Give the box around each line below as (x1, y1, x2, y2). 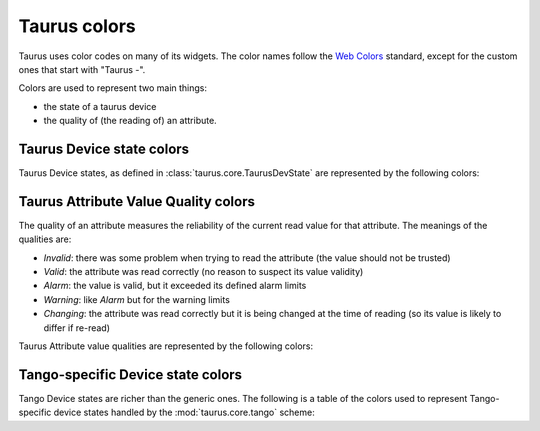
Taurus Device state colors (18, 140, 190, 157)
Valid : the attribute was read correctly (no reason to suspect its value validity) (43, 266, 364, 278)
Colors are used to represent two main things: (18, 82, 208, 94)
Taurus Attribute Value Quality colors (18, 193, 255, 210)
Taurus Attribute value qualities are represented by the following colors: (18, 340, 314, 352)
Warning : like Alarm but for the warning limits (43, 293, 230, 305)
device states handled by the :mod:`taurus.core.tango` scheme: (53, 406, 315, 419)
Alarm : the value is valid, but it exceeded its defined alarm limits (43, 280, 307, 292)
